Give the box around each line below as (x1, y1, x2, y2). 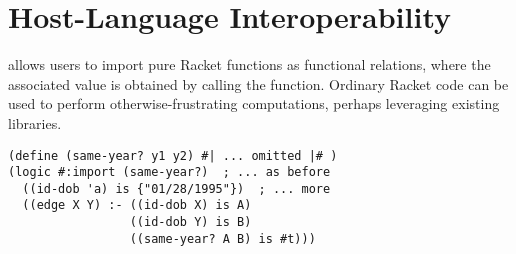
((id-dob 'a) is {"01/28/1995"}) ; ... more (22, 181, 331, 196)
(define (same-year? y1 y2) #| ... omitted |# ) (8, 148, 338, 163)
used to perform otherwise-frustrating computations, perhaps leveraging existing (8, 93, 500, 114)
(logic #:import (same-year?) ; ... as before (8, 165, 331, 180)
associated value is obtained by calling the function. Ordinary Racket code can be (8, 73, 509, 94)
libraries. (8, 112, 62, 133)
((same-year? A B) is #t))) (129, 231, 316, 246)
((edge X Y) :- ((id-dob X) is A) (22, 198, 252, 213)
